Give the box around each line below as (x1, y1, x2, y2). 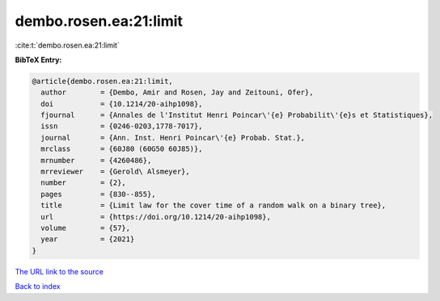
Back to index (15, 282, 61, 291)
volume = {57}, (40, 224, 131, 232)
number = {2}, (40, 178, 127, 187)
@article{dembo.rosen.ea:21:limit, (32, 77, 173, 86)
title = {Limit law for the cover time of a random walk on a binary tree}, (40, 201, 387, 210)
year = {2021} (40, 235, 135, 244)
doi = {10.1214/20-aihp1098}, (40, 99, 203, 108)
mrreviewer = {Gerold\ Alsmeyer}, (40, 167, 190, 177)
